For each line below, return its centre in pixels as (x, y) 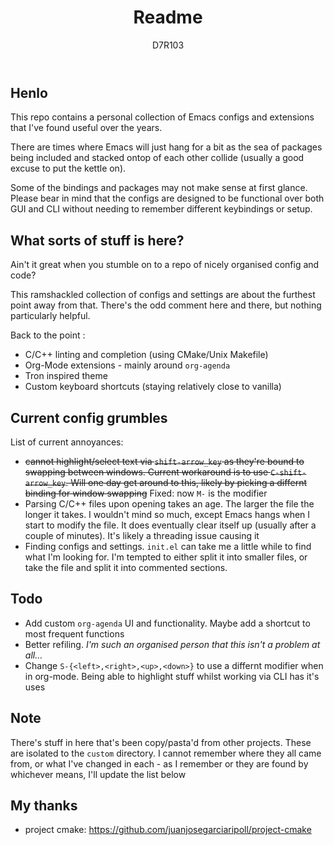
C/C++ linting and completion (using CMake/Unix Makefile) (146, 355)
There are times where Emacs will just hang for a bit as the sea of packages (166, 147)
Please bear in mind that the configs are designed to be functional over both (167, 198)
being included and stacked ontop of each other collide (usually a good (157, 158)
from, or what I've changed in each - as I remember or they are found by (159, 763)
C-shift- (288, 472)
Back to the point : (48, 335)
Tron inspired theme (66, 376)
